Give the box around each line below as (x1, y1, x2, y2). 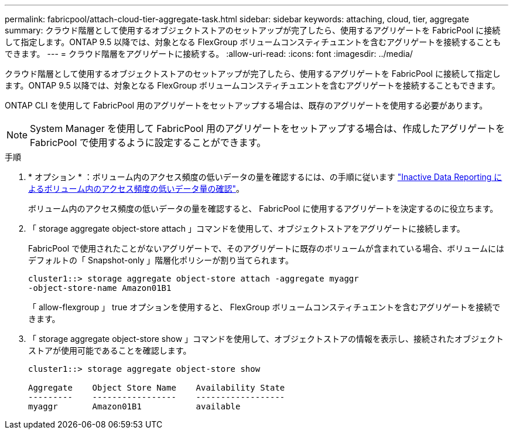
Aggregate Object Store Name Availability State (28, 383, 285, 392)
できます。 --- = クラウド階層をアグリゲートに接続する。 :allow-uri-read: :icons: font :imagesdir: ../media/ (5, 49, 413, 59)
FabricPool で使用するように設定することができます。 (30, 137, 266, 148)
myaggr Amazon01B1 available (28, 402, 241, 411)
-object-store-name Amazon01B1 (28, 283, 172, 293)
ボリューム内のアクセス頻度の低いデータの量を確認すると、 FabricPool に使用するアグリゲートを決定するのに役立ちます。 (28, 204, 498, 213)
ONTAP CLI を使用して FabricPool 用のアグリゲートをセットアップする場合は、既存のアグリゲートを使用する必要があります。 (5, 100, 488, 110)
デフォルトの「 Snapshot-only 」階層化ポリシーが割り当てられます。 (28, 255, 293, 265)
